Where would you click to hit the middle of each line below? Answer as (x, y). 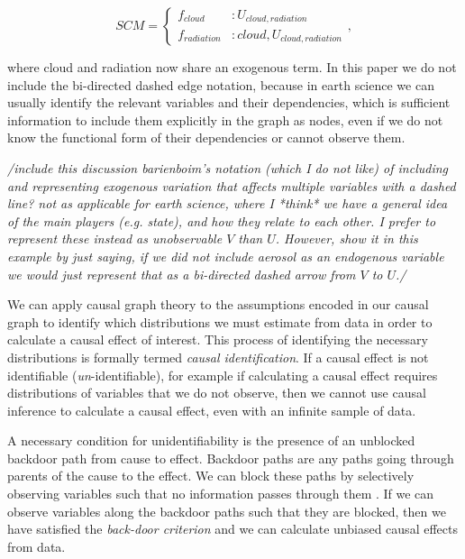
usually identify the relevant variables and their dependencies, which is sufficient (229, 102)
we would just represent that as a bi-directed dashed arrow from (182, 274)
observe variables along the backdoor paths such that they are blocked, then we (227, 511)
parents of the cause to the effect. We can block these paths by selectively (211, 476)
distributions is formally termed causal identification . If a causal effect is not (218, 357)
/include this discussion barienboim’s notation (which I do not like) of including (228, 167)
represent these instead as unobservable (115, 238)
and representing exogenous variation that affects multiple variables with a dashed (232, 185)
